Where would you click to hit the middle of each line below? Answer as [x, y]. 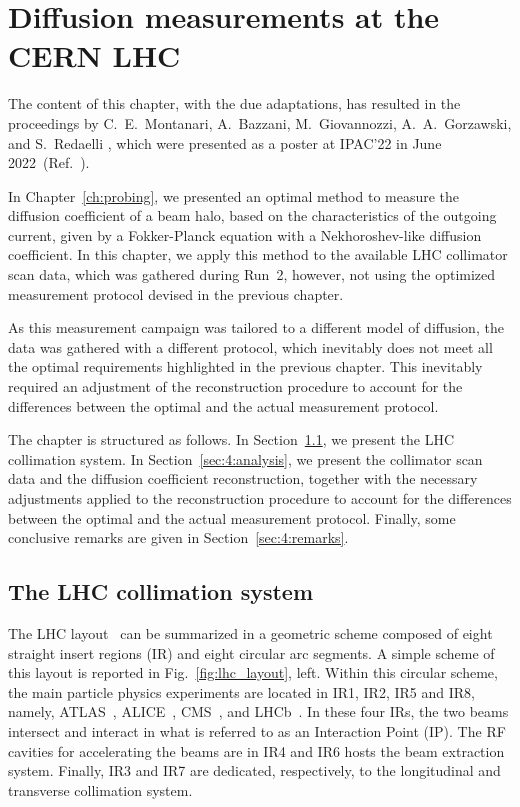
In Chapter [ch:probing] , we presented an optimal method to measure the [234, 195]
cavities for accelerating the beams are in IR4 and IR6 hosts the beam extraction [256, 750]
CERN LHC [94, 55]
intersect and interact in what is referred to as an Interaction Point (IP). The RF [257, 730]
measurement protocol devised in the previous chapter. [176, 293]
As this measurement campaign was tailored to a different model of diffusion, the [256, 327]
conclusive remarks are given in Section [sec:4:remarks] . [178, 537]
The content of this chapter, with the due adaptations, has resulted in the [234, 103]
